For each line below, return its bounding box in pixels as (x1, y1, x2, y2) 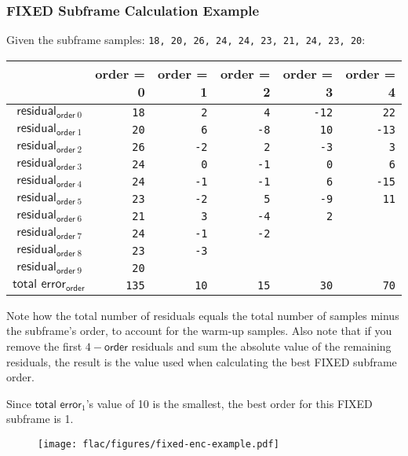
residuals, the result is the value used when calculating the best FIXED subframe (6, 353, 397, 370)
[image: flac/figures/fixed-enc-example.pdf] (38, 439, 279, 450)
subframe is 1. (6, 410, 74, 427)
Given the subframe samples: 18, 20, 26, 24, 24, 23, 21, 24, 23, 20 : (6, 31, 366, 48)
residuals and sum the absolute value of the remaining (131, 338, 392, 355)
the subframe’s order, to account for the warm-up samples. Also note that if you (6, 322, 392, 339)
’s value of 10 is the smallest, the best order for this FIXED (86, 395, 373, 411)
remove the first (6, 338, 82, 355)
